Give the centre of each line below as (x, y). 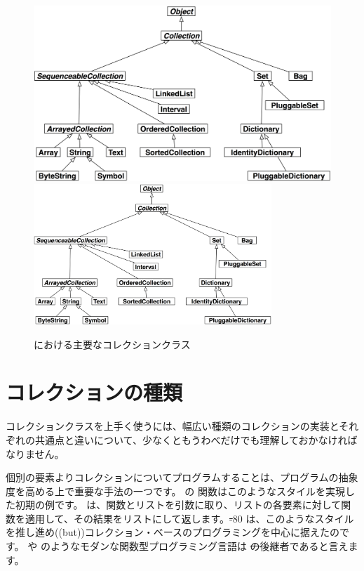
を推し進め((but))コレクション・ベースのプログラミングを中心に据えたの (173, 532)
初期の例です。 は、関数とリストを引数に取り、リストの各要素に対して (178, 505)
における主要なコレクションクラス (112, 344)
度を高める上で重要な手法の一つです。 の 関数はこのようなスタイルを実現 (175, 491)
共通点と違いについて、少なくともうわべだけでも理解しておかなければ (196, 439)
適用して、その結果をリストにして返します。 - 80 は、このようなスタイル (189, 518)
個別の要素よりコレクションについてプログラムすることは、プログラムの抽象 (182, 477)
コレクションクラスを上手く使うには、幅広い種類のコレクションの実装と (173, 426)
